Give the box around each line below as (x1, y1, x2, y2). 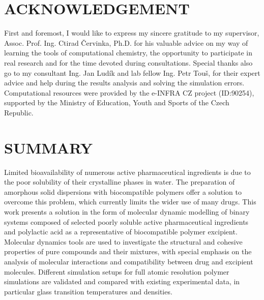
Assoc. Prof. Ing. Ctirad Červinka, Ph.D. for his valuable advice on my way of (4, 37, 248, 48)
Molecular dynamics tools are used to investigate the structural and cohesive (4, 236, 243, 247)
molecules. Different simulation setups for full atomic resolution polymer (4, 266, 229, 277)
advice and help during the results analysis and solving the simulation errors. (4, 77, 245, 88)
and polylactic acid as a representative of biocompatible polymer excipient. (4, 226, 238, 237)
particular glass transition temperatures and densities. (4, 286, 172, 296)
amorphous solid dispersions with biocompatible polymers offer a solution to (4, 186, 242, 197)
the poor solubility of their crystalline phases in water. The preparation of (4, 176, 235, 187)
